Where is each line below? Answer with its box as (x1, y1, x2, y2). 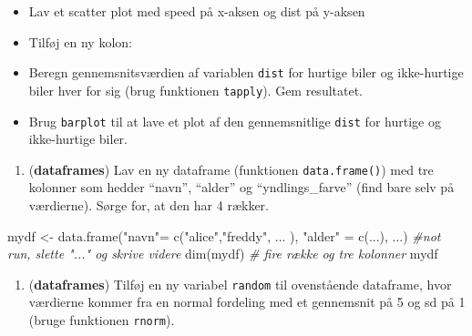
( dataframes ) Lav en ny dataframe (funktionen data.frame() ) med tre (28, 159, 434, 178)
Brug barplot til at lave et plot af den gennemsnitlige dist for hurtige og (28, 111, 441, 130)
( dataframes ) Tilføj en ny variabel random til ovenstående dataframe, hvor (28, 274, 452, 293)
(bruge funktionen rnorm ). (28, 311, 175, 330)
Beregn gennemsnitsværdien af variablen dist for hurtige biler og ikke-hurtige (28, 63, 464, 82)
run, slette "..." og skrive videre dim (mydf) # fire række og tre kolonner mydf (7, 244, 438, 263)
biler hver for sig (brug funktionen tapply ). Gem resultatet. (28, 80, 364, 99)
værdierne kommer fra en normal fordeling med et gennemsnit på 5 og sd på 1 (28, 292, 466, 311)
